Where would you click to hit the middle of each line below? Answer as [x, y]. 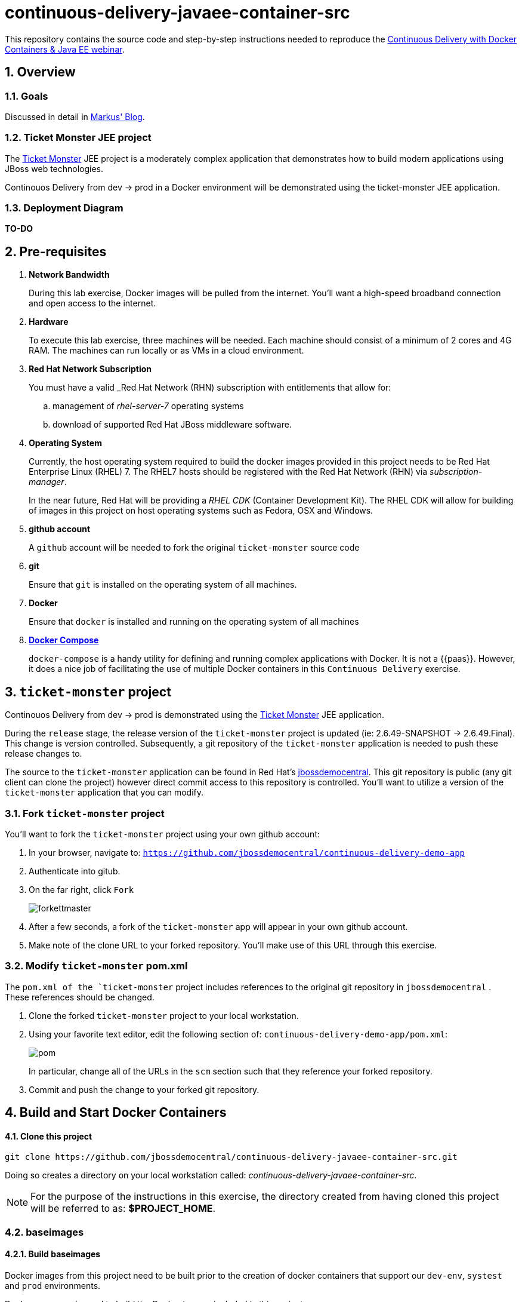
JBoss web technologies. [54, 168]
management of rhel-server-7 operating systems [148, 406]
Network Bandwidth [69, 275]
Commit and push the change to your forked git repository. [144, 1089]
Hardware [49, 322]
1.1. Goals [27, 96]
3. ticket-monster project [88, 692]
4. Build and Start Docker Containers [116, 1113]
